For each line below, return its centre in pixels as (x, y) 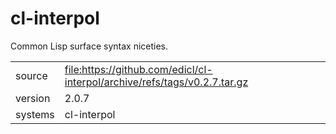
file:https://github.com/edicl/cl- (138, 69)
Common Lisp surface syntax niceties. (89, 46)
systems (35, 114)
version (33, 98)
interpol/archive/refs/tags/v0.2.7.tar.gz (156, 82)
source (31, 75)
